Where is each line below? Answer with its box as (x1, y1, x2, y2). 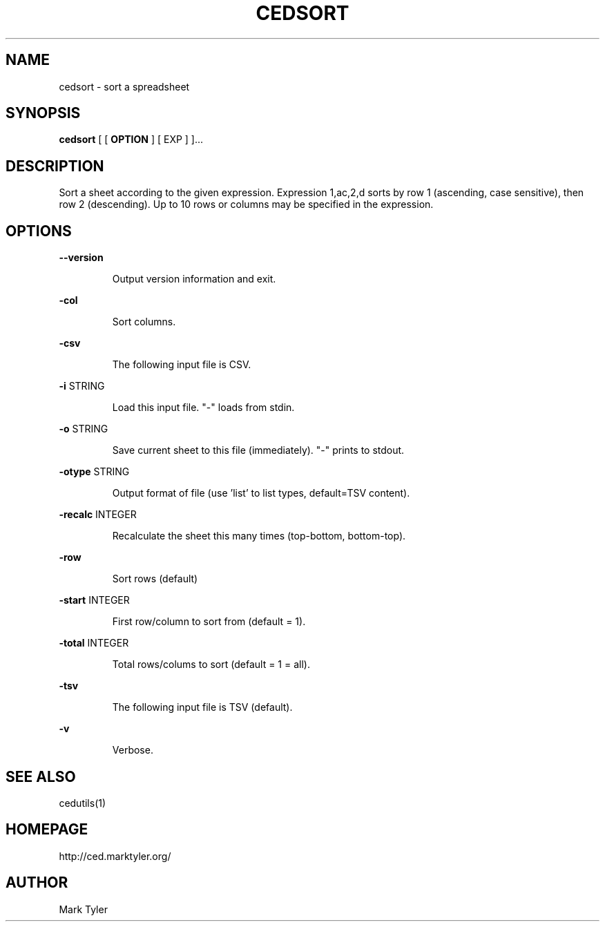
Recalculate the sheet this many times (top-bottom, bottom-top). (112, 530, 406, 542)
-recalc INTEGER (59, 508, 137, 521)
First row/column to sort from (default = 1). (112, 615, 306, 628)
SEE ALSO (6, 767, 76, 785)
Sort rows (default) (112, 573, 198, 585)
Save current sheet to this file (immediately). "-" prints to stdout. (112, 444, 405, 457)
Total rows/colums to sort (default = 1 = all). (112, 658, 310, 671)
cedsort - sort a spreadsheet (59, 80, 190, 93)
